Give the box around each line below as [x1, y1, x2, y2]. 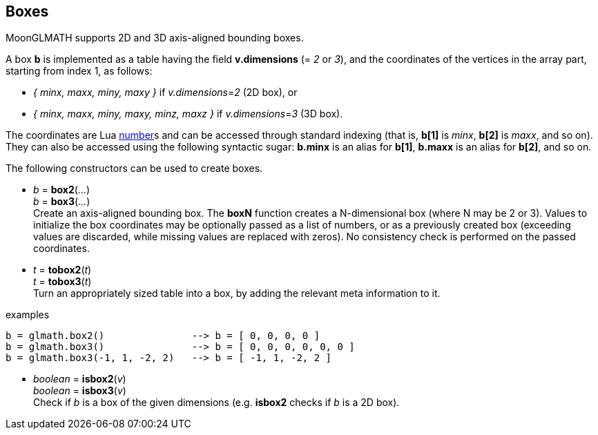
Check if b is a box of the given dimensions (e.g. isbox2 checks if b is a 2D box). [33, 396, 400, 409]
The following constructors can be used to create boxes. [6, 162, 263, 175]
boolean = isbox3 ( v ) [33, 385, 126, 397]
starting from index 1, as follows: [6, 65, 153, 77]
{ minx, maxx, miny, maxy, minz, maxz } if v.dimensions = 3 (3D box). [33, 108, 343, 120]
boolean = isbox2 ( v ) [33, 373, 126, 385]
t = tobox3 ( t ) [33, 275, 92, 288]
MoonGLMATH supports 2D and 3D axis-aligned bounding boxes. [6, 32, 304, 44]
